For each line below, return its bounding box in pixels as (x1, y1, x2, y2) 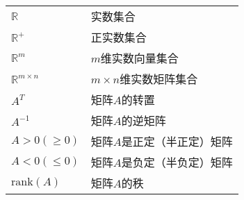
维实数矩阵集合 (120, 71, 198, 87)
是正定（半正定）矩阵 (121, 133, 233, 149)
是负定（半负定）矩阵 (121, 154, 233, 170)
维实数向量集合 (100, 50, 179, 66)
